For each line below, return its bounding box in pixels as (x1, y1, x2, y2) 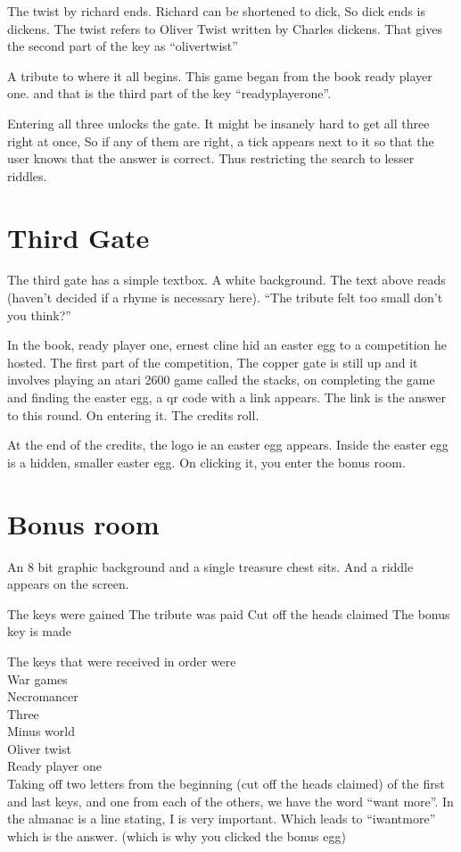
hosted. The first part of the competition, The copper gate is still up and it (7, 352, 418, 371)
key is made (7, 622, 72, 641)
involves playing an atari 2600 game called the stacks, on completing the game (7, 370, 435, 389)
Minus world (7, 722, 75, 740)
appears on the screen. (7, 575, 129, 593)
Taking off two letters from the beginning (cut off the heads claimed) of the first (7, 774, 445, 793)
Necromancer (7, 687, 78, 706)
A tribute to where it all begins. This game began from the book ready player (7, 66, 432, 85)
